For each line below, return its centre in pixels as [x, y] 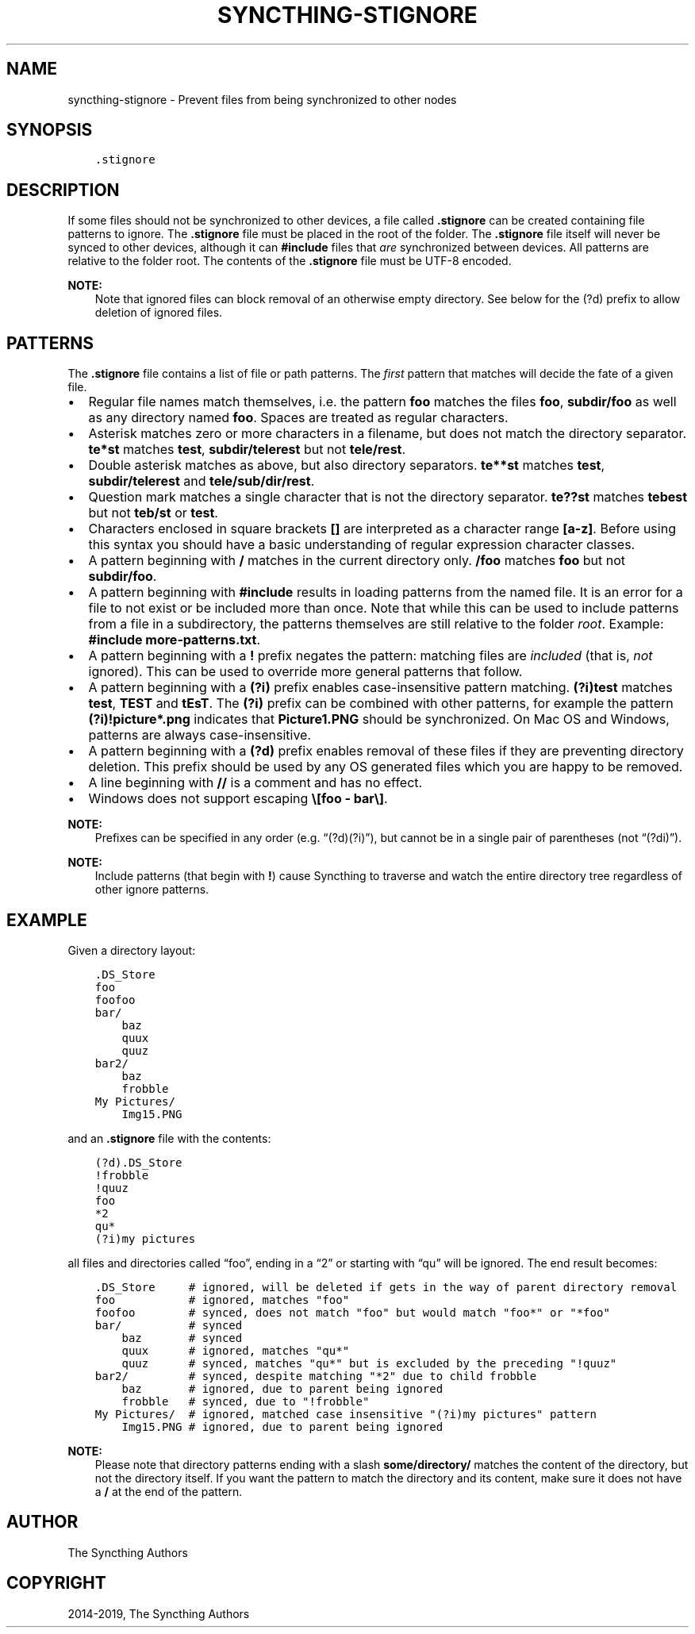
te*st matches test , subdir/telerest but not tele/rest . [247, 450]
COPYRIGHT [56, 1583]
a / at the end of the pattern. [169, 1491]
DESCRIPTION [63, 190]
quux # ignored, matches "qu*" [236, 1350]
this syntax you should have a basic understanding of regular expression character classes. [362, 545]
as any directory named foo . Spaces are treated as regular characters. [298, 418]
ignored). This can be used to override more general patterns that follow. [305, 672]
